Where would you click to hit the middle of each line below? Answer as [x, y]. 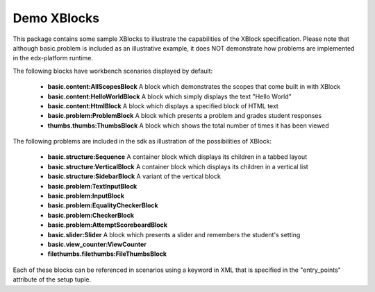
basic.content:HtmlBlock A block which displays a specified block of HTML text [163, 106]
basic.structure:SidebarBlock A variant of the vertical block [134, 176]
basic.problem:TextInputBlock [92, 186]
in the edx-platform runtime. [53, 58]
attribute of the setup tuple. [52, 280]
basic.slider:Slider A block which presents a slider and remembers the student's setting [174, 234]
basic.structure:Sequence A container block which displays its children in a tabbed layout [177, 157]
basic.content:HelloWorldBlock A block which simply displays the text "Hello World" [169, 96]
